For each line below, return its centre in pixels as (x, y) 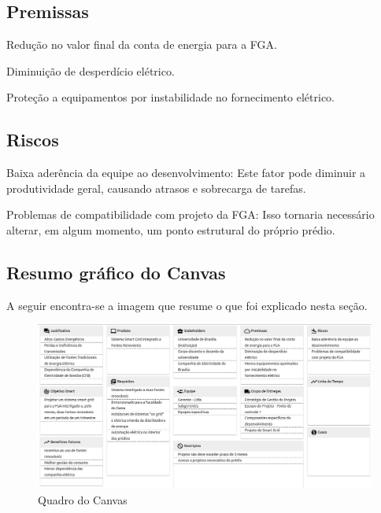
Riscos (33, 140)
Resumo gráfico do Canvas (116, 272)
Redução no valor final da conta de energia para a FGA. (142, 44)
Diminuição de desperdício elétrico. (91, 70)
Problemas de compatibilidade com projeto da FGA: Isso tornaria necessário (190, 214)
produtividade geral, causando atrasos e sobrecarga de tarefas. (156, 188)
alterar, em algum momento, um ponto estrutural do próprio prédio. (171, 229)
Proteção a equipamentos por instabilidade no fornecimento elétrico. (171, 97)
